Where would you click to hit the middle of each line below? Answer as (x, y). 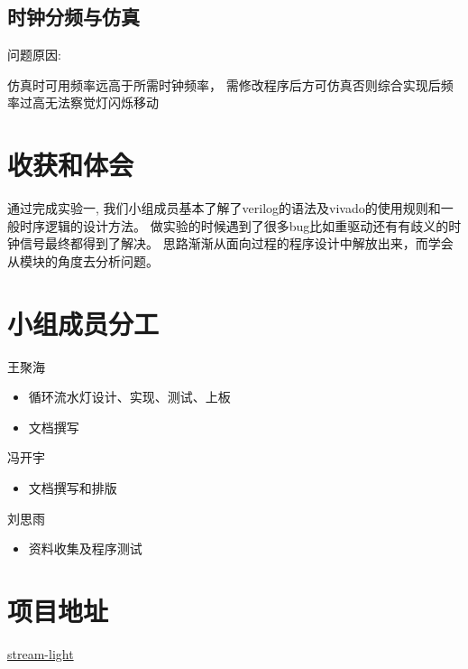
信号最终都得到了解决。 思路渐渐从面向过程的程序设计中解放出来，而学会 (236, 243)
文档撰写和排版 (73, 487)
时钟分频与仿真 (73, 17)
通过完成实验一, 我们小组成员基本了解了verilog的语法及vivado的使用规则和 (224, 208)
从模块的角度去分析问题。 (83, 260)
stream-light (41, 653)
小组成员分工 (83, 323)
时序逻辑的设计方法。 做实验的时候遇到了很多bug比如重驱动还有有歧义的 (234, 225)
